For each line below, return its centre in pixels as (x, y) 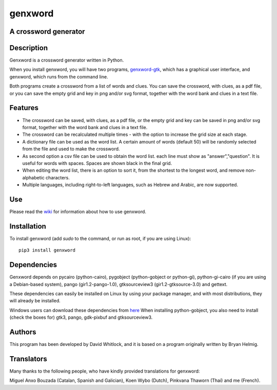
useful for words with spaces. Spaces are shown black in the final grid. (97, 163)
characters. (58, 177)
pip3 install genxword (47, 250)
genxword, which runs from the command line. (59, 76)
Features (24, 108)
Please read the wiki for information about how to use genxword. (78, 211)
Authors (23, 332)
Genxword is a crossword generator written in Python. (67, 60)
